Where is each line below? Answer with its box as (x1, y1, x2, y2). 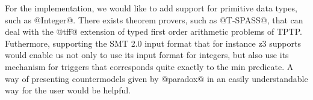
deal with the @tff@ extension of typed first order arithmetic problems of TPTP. (5, 25, 302, 38)
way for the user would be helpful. (5, 84, 131, 96)
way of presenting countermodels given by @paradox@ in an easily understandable (5, 72, 308, 84)
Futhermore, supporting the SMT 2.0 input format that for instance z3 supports (5, 37, 301, 49)
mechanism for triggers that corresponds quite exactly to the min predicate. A (5, 60, 294, 72)
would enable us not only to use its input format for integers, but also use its (5, 49, 289, 61)
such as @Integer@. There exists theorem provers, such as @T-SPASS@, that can (5, 13, 303, 26)
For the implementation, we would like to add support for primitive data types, (5, 2, 297, 14)
